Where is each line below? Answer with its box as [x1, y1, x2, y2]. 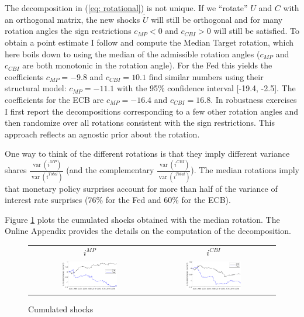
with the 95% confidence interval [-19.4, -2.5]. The [117, 82, 296, 94]
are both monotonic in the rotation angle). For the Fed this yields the [22, 59, 272, 71]
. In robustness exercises [210, 93, 297, 105]
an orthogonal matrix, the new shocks [5, 13, 140, 25]
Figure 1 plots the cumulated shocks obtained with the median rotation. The [5, 213, 280, 225]
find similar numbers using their [148, 70, 264, 82]
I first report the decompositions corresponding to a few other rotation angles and [5, 105, 298, 117]
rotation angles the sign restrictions [5, 25, 132, 37]
